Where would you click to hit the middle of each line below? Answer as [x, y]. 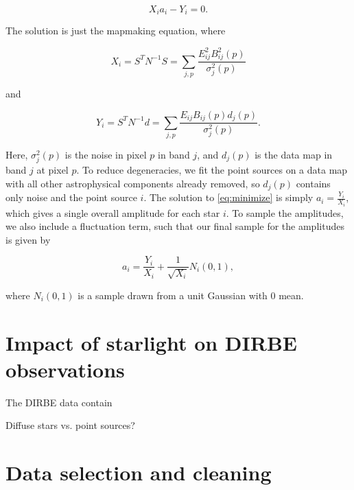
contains [313, 183]
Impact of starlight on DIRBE [151, 342]
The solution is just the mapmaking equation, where [116, 31]
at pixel [52, 170]
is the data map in [294, 154]
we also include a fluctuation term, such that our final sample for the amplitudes [175, 226]
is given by [28, 239]
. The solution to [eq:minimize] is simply [228, 197]
